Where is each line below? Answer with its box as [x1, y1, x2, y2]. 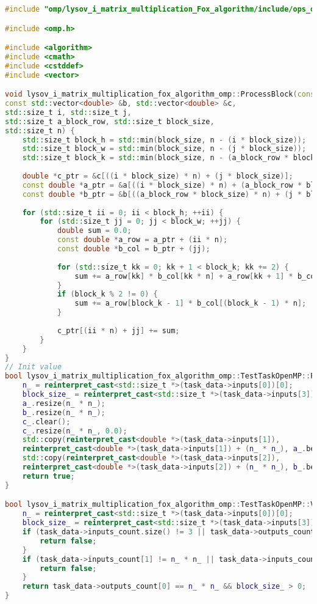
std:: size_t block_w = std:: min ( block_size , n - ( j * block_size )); [22, 144, 307, 153]
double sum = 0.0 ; [57, 226, 132, 235]
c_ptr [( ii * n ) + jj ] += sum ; [57, 326, 180, 335]
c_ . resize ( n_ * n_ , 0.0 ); [22, 426, 127, 435]
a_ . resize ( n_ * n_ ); [22, 399, 105, 408]
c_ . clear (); [22, 417, 71, 426]
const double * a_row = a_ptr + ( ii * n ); [57, 235, 228, 245]
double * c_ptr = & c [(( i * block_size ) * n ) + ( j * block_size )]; [22, 172, 293, 181]
